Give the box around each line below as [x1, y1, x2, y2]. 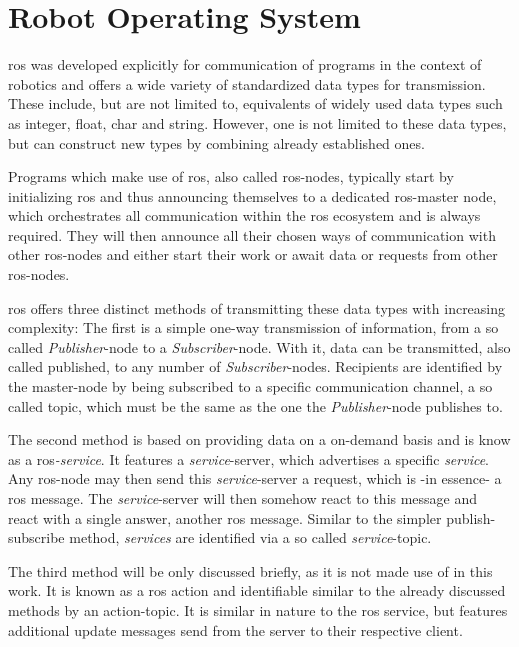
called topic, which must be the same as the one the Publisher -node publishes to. [8, 395, 503, 416]
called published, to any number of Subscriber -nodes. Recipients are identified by [8, 356, 503, 377]
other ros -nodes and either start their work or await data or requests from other [8, 244, 498, 265]
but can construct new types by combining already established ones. [8, 132, 425, 153]
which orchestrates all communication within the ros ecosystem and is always [8, 205, 481, 226]
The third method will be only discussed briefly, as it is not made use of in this [8, 560, 493, 581]
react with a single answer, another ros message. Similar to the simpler [8, 507, 442, 528]
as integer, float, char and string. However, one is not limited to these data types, [8, 112, 507, 133]
